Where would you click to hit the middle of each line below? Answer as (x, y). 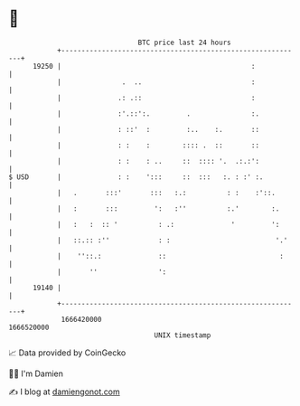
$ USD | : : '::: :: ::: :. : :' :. (136, 177)
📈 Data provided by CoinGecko (67, 353)
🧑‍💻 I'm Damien (36, 373)
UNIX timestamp (183, 335)
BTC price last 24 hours (184, 42)
